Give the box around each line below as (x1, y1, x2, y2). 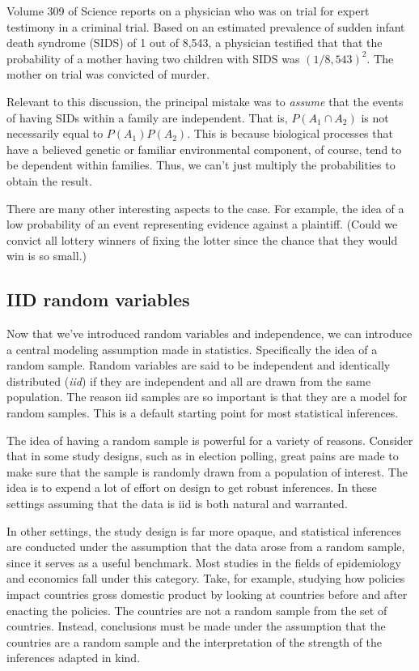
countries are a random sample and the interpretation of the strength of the (6, 633, 383, 650)
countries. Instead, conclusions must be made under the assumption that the (6, 618, 386, 635)
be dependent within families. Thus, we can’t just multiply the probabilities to (6, 156, 396, 173)
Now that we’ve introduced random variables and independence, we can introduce (6, 325, 413, 342)
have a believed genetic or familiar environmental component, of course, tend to (6, 140, 402, 157)
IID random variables (6, 287, 190, 312)
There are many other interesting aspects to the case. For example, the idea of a (6, 199, 404, 216)
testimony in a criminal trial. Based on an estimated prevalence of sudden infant (6, 18, 405, 35)
